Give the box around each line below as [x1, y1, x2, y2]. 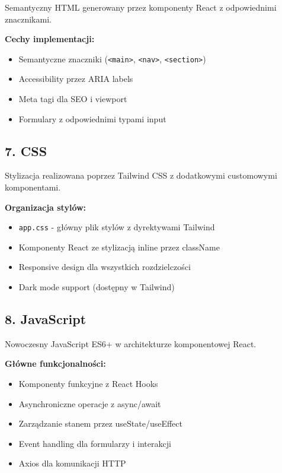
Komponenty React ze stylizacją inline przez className [18, 240, 220, 253]
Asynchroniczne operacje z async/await [18, 397, 161, 409]
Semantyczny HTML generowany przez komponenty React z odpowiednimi [5, 1, 277, 13]
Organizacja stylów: [5, 201, 86, 213]
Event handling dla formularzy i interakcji [18, 437, 171, 449]
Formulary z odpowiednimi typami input [18, 112, 166, 125]
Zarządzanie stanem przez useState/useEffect [18, 417, 182, 430]
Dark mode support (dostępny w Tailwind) [18, 281, 175, 293]
